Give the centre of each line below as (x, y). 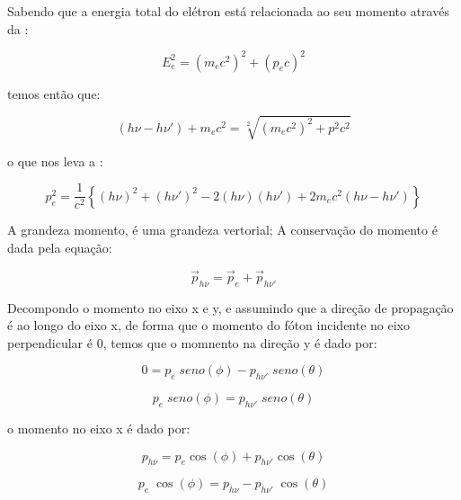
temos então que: (54, 93)
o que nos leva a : (55, 161)
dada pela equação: (60, 248)
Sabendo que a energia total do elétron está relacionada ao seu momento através (228, 11)
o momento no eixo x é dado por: (99, 429)
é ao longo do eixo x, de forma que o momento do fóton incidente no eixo (209, 325)
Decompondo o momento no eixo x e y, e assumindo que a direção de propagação (230, 307)
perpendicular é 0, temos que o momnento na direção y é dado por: (192, 342)
